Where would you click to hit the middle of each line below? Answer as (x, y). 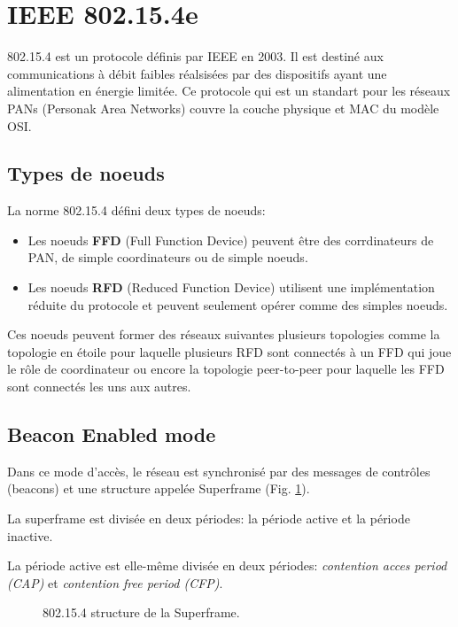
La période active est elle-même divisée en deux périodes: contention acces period (227, 565)
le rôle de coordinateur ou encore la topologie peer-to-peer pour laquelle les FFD (226, 369)
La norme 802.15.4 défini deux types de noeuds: (136, 210)
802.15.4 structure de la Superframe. (141, 612)
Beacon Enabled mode (112, 434)
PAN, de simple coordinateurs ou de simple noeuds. (168, 257)
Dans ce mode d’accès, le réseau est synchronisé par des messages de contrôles (219, 471)
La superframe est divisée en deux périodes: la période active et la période (209, 519)
